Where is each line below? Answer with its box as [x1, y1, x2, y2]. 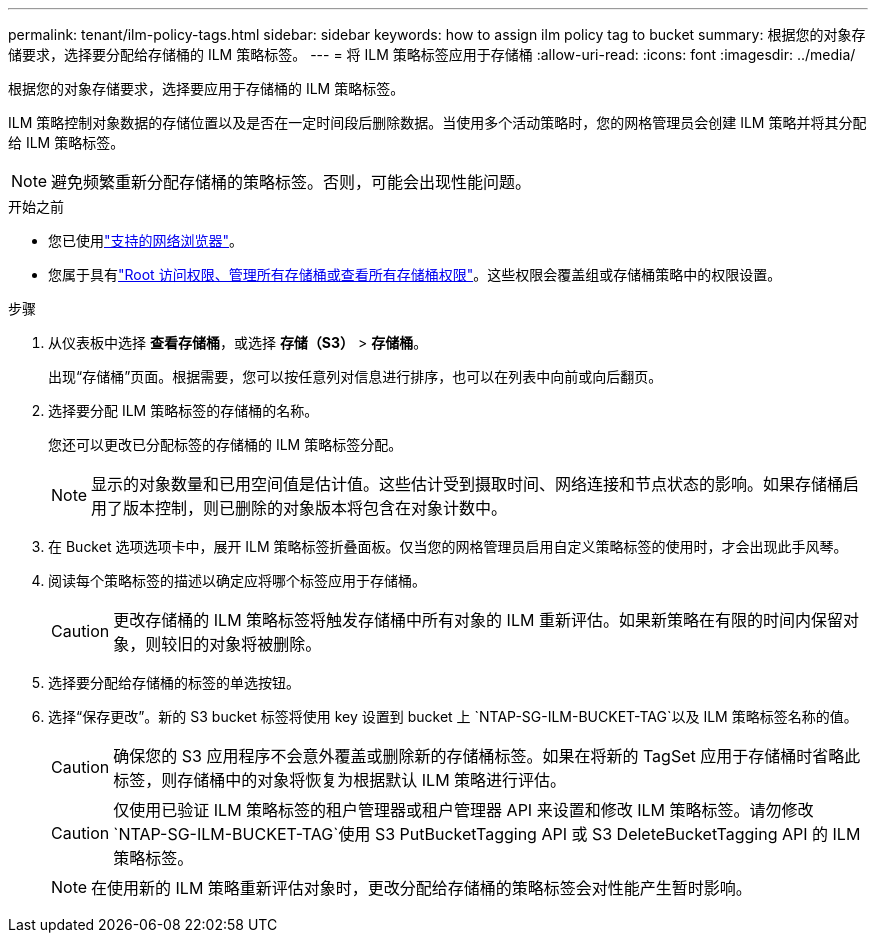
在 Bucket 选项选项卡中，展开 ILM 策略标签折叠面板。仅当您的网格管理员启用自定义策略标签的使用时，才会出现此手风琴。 [48, 538, 848, 555]
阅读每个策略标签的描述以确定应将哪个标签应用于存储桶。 [48, 572, 426, 589]
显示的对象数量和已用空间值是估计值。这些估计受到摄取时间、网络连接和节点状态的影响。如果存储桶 [91, 474, 844, 494]
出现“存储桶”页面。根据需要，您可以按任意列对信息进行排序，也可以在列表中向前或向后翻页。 [48, 368, 663, 385]
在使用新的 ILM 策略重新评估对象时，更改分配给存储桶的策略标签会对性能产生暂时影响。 [91, 878, 752, 898]
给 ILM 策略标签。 [8, 134, 125, 151]
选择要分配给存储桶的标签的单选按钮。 [48, 674, 300, 691]
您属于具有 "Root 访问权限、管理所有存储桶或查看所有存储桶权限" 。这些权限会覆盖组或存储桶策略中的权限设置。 [48, 266, 782, 283]
